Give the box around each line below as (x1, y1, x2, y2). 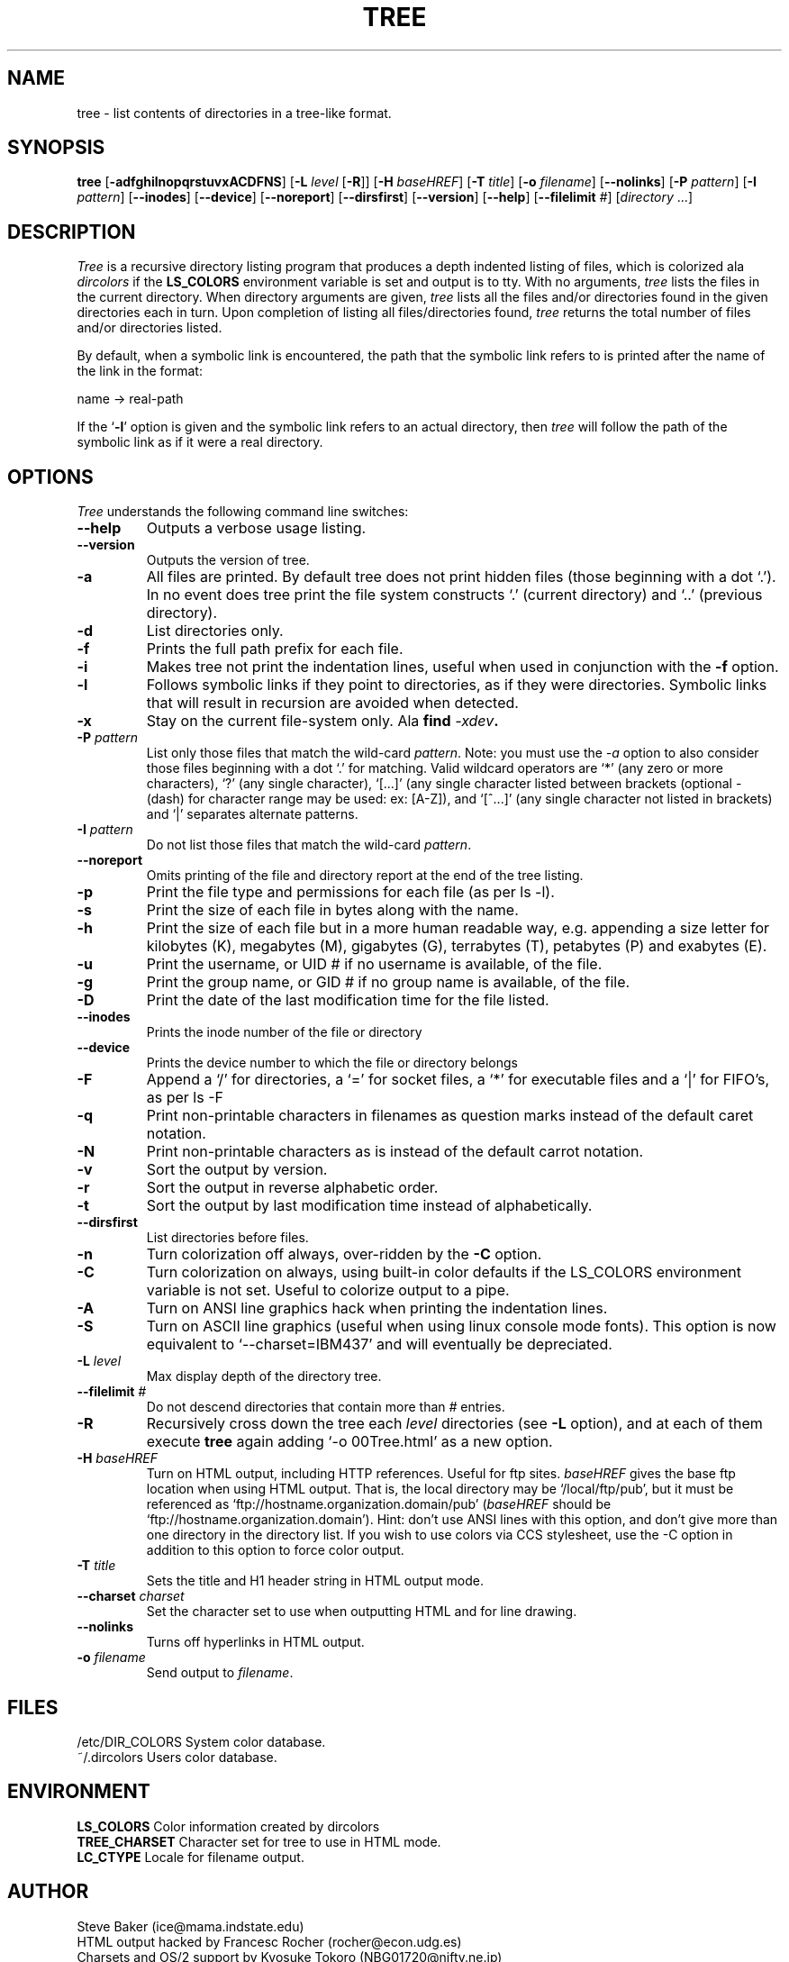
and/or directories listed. (77, 320, 222, 336)
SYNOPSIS (7, 136, 105, 159)
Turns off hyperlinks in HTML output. (146, 1634, 365, 1650)
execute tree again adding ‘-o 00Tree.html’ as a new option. (146, 1432, 553, 1451)
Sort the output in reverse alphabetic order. (146, 1178, 439, 1197)
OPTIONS (7, 465, 94, 488)
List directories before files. (146, 1230, 309, 1246)
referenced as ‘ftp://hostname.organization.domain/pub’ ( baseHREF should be (146, 1496, 612, 1512)
